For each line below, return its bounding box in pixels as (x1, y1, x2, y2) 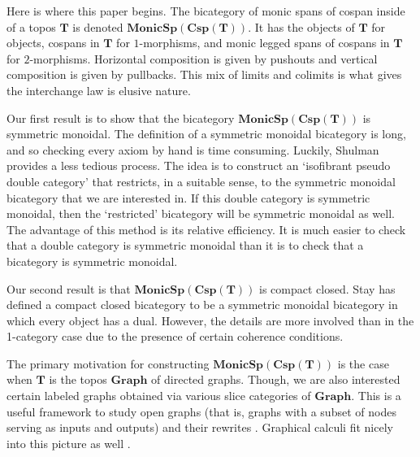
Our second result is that (6, 280, 131, 297)
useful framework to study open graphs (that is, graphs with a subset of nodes (6, 403, 396, 420)
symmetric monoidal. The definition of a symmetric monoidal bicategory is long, (6, 125, 406, 142)
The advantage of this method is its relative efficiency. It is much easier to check (6, 220, 406, 237)
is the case (337, 355, 389, 372)
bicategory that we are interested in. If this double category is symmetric (6, 189, 370, 206)
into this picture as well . (6, 434, 131, 451)
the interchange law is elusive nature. (6, 81, 191, 98)
